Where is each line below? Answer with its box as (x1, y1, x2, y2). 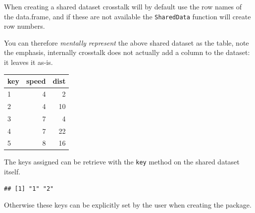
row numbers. (4, 21, 45, 31)
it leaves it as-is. (4, 57, 53, 67)
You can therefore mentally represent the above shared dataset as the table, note (4, 37, 249, 48)
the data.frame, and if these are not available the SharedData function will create (4, 11, 251, 21)
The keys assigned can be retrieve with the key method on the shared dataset (4, 157, 240, 167)
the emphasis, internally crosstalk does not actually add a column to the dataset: (4, 47, 250, 57)
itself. (4, 166, 21, 177)
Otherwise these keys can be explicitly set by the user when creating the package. (4, 200, 252, 210)
